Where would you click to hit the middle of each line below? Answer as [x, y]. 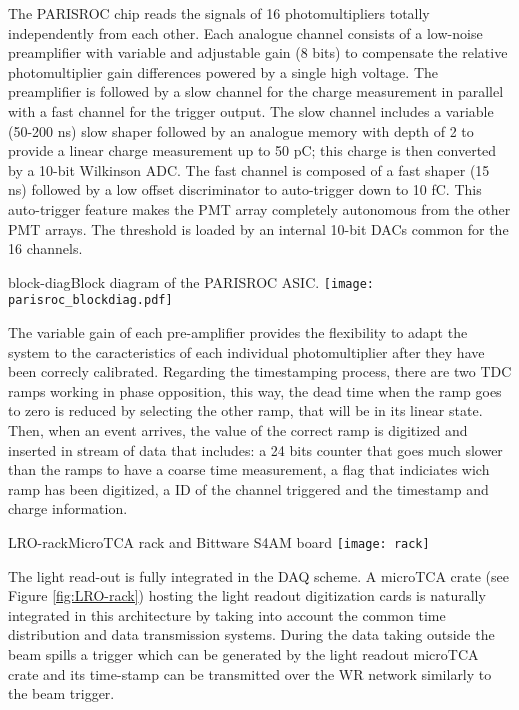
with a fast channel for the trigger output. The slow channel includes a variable [251, 110]
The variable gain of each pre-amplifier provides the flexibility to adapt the [238, 332]
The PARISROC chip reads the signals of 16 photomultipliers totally [219, 13]
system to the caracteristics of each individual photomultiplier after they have [246, 351]
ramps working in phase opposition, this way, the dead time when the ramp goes [255, 390]
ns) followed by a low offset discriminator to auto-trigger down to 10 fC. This [245, 189]
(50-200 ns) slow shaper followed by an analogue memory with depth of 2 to [241, 130]
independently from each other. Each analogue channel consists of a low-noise [245, 32]
